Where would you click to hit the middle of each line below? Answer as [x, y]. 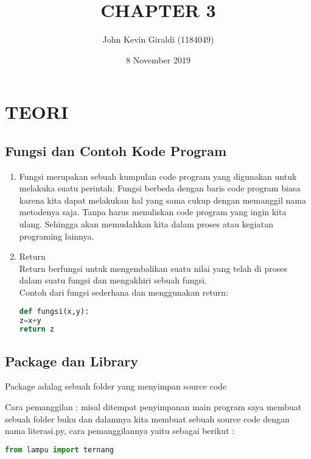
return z [37, 329]
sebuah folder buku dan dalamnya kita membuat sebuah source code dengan [147, 418]
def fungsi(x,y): [54, 311]
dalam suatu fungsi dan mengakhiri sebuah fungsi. [113, 280]
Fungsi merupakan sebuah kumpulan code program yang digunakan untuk [158, 176]
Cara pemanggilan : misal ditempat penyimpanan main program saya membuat [153, 407]
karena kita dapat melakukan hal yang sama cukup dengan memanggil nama [162, 200]
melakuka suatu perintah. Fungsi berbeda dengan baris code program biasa [160, 188]
